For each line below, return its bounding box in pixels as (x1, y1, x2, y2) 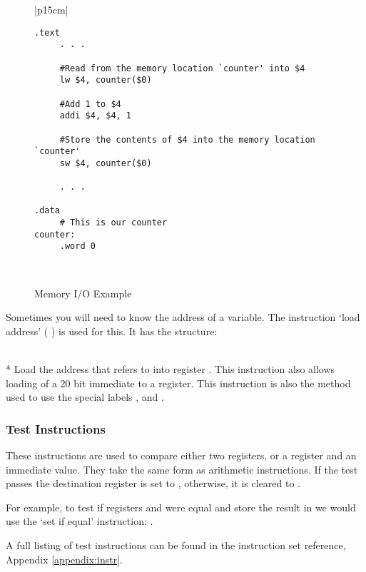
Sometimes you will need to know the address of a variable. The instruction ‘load (6, 310, 360, 325)
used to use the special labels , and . (6, 389, 164, 404)
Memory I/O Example (34, 285, 132, 300)
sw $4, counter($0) (59, 158, 152, 168)
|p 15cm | (34, 2, 68, 16)
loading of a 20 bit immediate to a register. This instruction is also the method (6, 375, 351, 390)
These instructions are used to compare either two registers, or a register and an (6, 448, 357, 463)
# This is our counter (59, 218, 168, 228)
